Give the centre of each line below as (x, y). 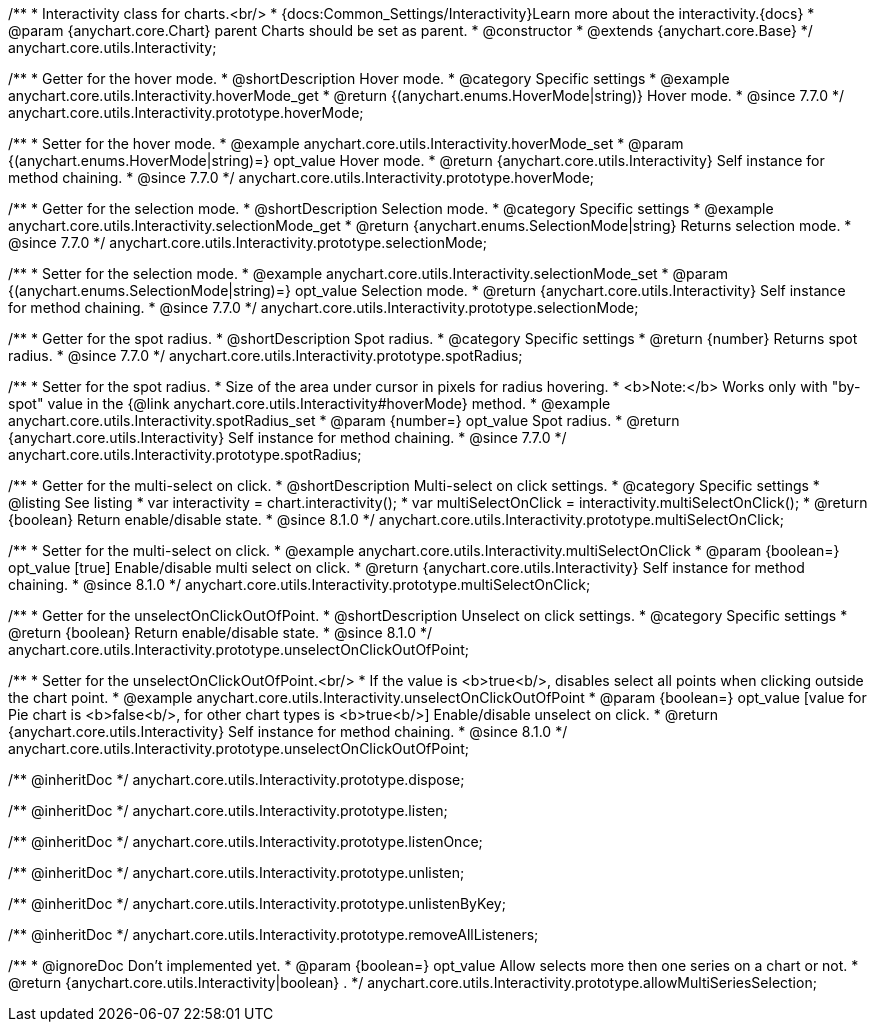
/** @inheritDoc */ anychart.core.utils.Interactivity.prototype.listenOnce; (245, 841)
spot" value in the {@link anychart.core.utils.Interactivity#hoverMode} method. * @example (309, 403)
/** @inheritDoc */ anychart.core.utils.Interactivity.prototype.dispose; (236, 779)
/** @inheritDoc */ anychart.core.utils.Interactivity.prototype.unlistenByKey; (257, 903)
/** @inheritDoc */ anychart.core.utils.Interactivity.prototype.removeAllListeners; (273, 934)
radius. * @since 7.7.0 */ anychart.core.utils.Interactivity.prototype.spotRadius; (265, 355)
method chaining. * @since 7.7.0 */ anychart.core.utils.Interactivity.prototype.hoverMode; (301, 177)
